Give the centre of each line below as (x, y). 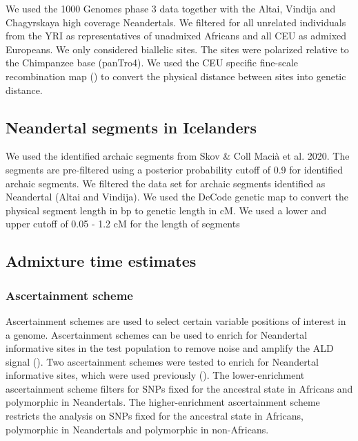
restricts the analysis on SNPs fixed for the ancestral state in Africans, (155, 416)
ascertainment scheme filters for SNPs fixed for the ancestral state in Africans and (179, 388)
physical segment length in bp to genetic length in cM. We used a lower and (166, 210)
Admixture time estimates (101, 261)
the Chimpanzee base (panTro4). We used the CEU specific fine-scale (152, 63)
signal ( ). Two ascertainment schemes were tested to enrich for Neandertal (162, 361)
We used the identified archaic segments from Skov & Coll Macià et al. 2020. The (178, 156)
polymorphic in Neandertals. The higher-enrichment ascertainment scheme (163, 402)
